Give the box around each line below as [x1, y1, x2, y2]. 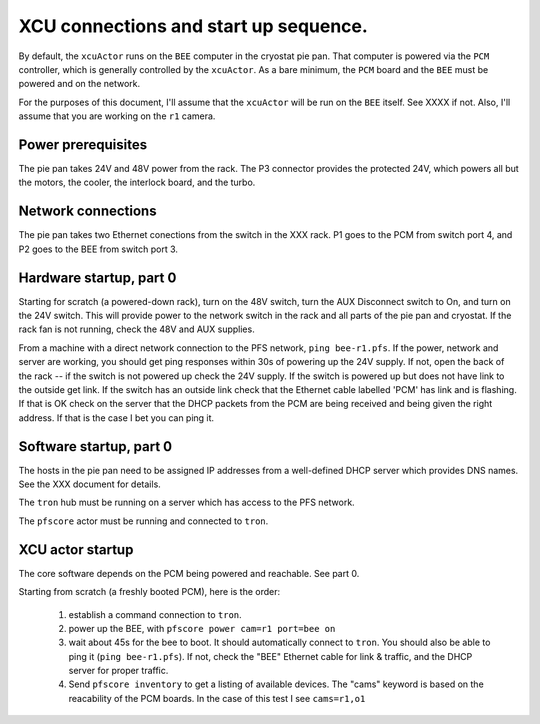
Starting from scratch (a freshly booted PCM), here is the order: [18, 586, 281, 598]
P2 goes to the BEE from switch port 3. [18, 243, 179, 255]
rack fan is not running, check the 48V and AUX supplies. [18, 323, 255, 335]
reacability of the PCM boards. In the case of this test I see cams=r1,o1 [68, 692, 366, 704]
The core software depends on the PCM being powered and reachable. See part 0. [18, 567, 360, 579]
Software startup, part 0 [18, 438, 173, 455]
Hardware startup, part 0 [18, 269, 177, 286]
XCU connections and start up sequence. [18, 15, 369, 37]
